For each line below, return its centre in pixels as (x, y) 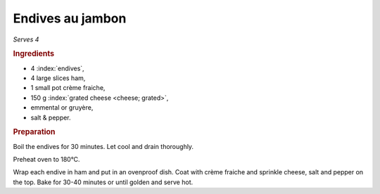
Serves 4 (26, 39)
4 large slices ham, (58, 78)
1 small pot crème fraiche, (68, 88)
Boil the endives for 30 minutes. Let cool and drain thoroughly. (103, 146)
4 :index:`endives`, (57, 68)
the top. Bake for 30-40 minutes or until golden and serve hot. (103, 182)
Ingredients (34, 54)
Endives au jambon (70, 18)
